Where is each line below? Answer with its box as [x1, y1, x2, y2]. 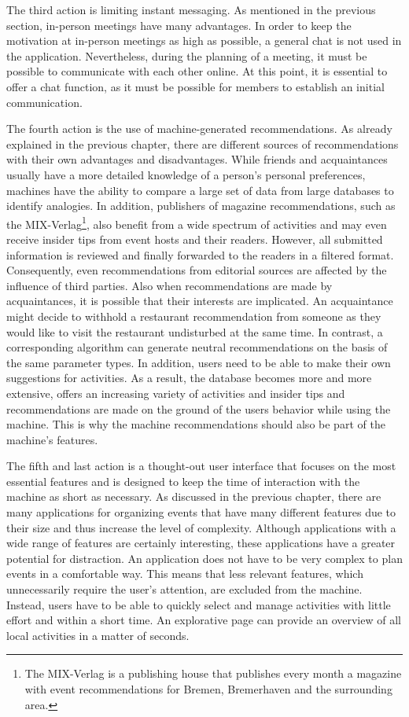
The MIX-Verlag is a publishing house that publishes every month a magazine [24, 665, 402, 682]
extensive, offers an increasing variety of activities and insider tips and [6, 384, 345, 401]
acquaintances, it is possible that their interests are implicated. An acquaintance [6, 292, 393, 309]
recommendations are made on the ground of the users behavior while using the [6, 400, 391, 417]
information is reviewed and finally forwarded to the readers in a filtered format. [6, 246, 394, 263]
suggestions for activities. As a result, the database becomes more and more [6, 370, 372, 386]
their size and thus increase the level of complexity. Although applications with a [6, 519, 396, 535]
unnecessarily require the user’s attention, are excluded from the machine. [6, 581, 363, 597]
